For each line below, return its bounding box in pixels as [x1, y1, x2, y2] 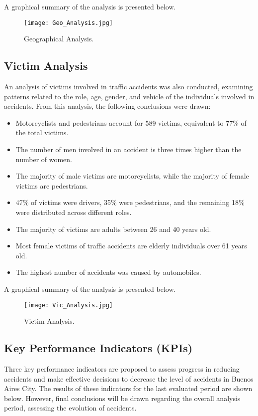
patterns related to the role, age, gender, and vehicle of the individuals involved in [4, 91, 255, 101]
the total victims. [15, 127, 69, 138]
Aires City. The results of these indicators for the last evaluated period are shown [4, 383, 253, 394]
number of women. [15, 154, 73, 164]
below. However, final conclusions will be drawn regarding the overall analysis [4, 393, 241, 403]
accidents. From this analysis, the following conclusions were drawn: [4, 101, 211, 111]
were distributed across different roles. [15, 207, 132, 217]
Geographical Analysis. [24, 33, 94, 44]
